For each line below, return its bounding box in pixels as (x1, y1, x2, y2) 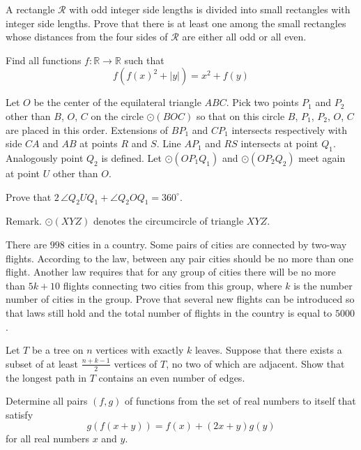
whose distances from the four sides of (6, 29, 168, 44)
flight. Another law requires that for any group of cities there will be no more (6, 264, 336, 279)
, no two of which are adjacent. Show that (166, 356, 345, 370)
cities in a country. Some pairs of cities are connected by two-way (68, 237, 347, 251)
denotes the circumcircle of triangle (93, 213, 244, 228)
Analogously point (6, 150, 84, 165)
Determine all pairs (6, 393, 88, 408)
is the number (293, 278, 353, 292)
